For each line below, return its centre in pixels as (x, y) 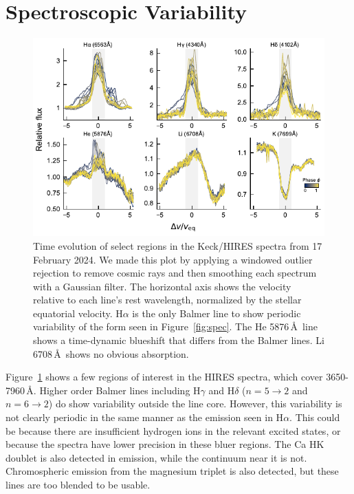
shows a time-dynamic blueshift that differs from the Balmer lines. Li (179, 340)
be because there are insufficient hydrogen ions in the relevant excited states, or (173, 430)
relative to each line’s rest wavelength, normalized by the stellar (167, 300)
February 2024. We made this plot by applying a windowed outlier (173, 259)
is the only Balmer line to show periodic (217, 313)
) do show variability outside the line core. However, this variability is (195, 404)
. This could (315, 417)
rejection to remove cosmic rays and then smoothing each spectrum (175, 273)
